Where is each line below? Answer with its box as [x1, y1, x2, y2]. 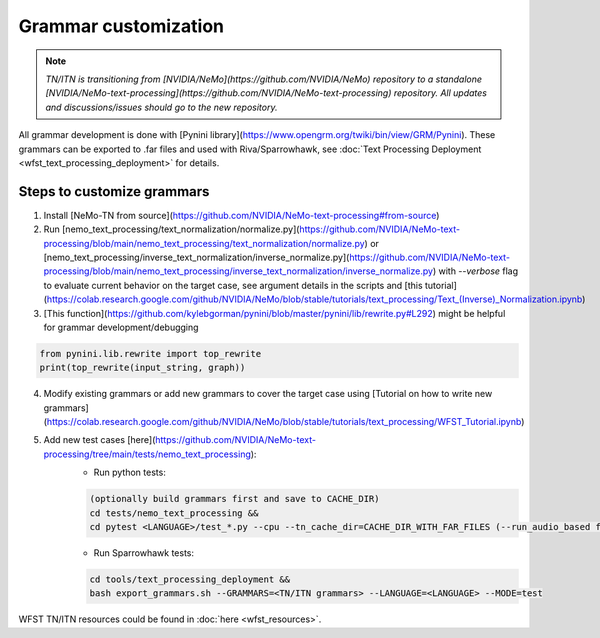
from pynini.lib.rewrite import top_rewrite [39, 348, 262, 359]
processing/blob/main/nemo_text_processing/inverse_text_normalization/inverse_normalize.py [43, 265, 434, 277]
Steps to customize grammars [18, 183, 210, 200]
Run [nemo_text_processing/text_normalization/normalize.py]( [43, 223, 300, 235]
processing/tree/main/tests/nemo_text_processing [43, 448, 252, 460]
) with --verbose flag [432, 265, 519, 277]
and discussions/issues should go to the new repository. [45, 101, 278, 113]
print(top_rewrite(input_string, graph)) [39, 362, 246, 374]
